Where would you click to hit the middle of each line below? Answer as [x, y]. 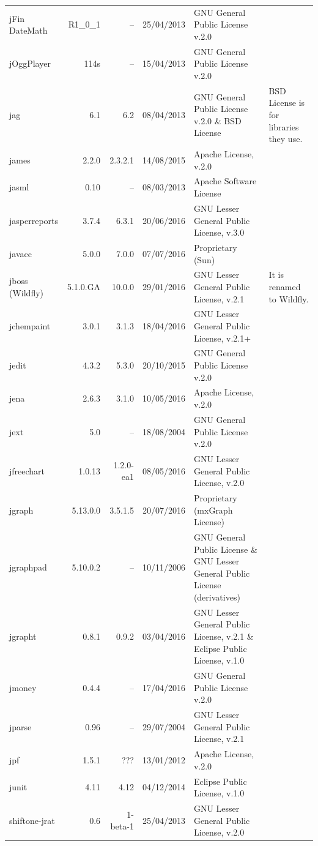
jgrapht [23, 636]
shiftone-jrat [32, 820]
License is [287, 103]
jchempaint [30, 326]
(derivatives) [217, 597]
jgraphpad [28, 567]
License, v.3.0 [219, 232]
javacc [20, 253]
